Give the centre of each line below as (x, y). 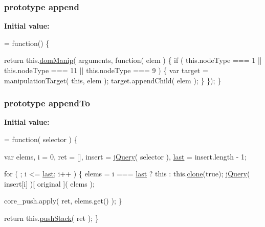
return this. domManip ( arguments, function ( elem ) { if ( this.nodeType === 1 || (133, 60)
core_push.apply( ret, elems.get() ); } (63, 201)
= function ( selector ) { (41, 139)
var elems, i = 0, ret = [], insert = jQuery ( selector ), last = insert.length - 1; (125, 156)
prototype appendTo (47, 103)
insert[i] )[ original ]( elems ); (49, 183)
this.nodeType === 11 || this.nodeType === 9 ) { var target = (106, 70)
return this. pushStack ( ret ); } (51, 218)
